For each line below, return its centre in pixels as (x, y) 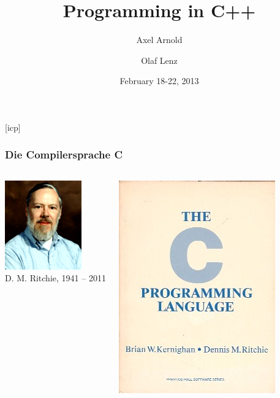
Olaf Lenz (159, 60)
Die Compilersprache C (64, 154)
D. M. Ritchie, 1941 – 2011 (55, 278)
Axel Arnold (159, 40)
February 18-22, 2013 (159, 81)
